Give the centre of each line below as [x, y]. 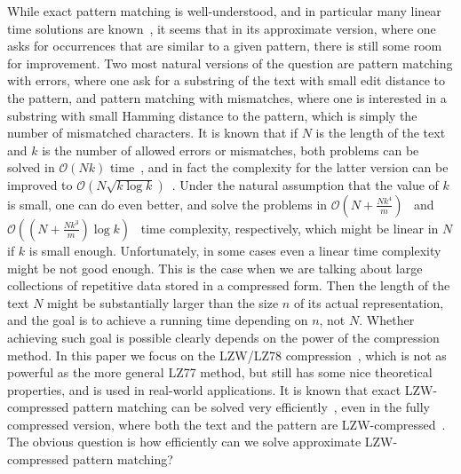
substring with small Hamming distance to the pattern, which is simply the [212, 115]
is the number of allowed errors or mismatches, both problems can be [230, 150]
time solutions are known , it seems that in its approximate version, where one [222, 28]
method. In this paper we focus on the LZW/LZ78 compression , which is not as [227, 355]
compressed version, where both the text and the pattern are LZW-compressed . [227, 424]
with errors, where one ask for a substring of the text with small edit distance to [227, 80]
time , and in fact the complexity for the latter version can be [279, 167]
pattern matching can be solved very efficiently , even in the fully [251, 407]
